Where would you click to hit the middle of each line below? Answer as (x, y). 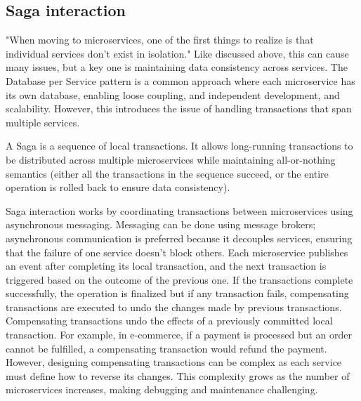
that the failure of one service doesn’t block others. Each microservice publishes (177, 252)
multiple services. (43, 122)
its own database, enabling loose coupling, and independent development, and (173, 94)
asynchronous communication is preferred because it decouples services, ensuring (179, 238)
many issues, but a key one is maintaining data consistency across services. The (177, 67)
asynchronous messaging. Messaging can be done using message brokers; (161, 224)
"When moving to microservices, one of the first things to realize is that (160, 40)
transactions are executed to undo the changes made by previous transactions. (174, 307)
